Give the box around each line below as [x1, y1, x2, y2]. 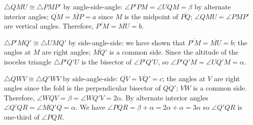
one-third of [4, 111, 40, 122]
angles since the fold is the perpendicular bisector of [4, 83, 161, 93]
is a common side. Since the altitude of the [109, 47, 239, 57]
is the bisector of [81, 56, 132, 66]
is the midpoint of [124, 11, 179, 21]
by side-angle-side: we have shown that [68, 37, 186, 47]
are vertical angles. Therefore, [4, 21, 94, 31]
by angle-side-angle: [63, 1, 123, 11]
